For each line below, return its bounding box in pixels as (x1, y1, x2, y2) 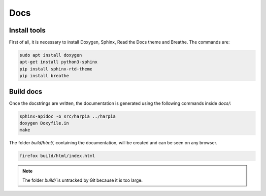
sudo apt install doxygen (19, 52, 82, 58)
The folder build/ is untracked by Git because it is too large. (22, 177, 143, 183)
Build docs (9, 87, 42, 96)
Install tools (9, 26, 46, 34)
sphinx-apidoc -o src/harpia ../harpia (19, 113, 116, 119)
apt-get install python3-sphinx (19, 59, 98, 65)
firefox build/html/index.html (19, 153, 96, 159)
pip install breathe (19, 73, 69, 79)
